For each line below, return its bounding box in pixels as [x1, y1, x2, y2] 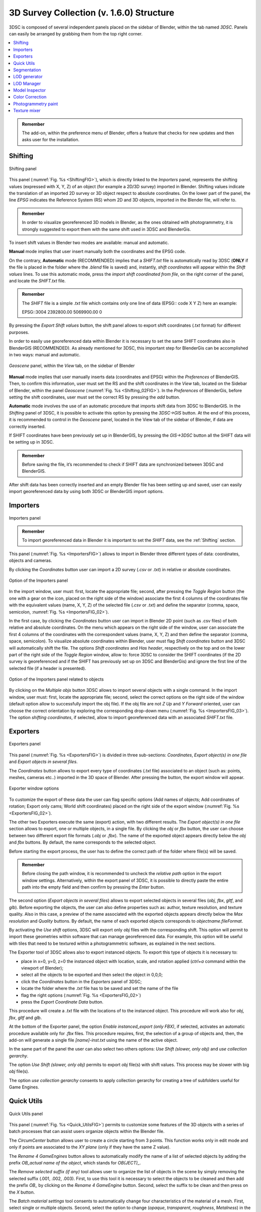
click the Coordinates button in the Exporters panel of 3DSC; [21, 978, 142, 984]
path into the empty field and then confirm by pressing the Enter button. [22, 884, 165, 890]
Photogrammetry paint [13, 101, 58, 107]
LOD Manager [13, 80, 41, 86]
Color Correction [13, 94, 47, 100]
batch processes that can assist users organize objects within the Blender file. [9, 1129, 165, 1134]
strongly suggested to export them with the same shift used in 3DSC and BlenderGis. [22, 226, 191, 232]
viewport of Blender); [21, 965, 64, 971]
